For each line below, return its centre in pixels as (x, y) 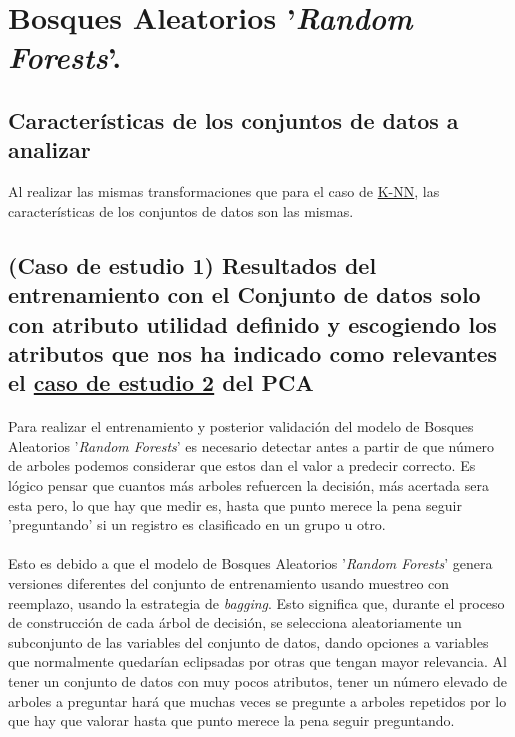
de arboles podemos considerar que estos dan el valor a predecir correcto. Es (242, 465)
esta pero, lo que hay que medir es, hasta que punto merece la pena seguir (235, 504)
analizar (49, 149)
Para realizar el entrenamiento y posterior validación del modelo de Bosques (241, 426)
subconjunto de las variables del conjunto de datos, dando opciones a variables (248, 641)
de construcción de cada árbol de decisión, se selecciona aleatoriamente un (235, 622)
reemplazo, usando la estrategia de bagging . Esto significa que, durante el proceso (256, 602)
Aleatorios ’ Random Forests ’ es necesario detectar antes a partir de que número (251, 445)
